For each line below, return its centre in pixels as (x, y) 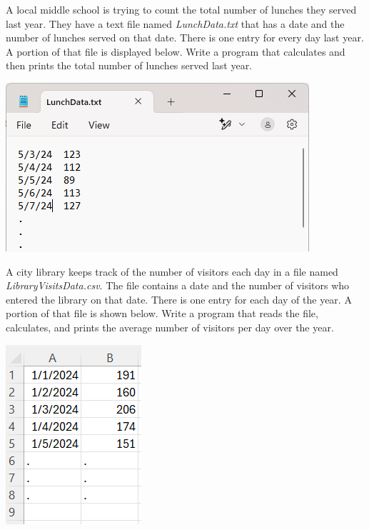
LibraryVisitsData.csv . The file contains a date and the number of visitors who (178, 285)
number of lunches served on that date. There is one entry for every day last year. (185, 37)
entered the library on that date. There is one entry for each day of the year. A (179, 299)
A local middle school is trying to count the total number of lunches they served (181, 9)
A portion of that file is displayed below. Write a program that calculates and (176, 51)
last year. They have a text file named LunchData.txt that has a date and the (175, 23)
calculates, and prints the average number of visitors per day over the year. (170, 327)
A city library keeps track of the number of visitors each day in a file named (172, 271)
